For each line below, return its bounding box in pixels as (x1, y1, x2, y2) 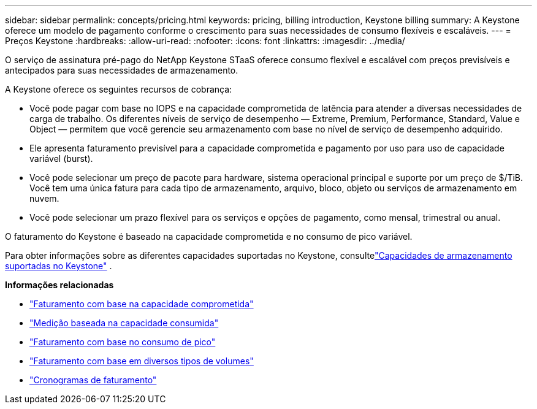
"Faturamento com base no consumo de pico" (29, 337, 216, 347)
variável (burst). (29, 153, 93, 164)
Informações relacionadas (5, 280, 114, 290)
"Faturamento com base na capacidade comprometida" (29, 299, 254, 309)
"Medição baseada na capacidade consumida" (29, 318, 219, 328)
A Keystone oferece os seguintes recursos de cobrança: (5, 84, 232, 94)
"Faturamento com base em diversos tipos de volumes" (29, 356, 254, 366)
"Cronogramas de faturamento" (29, 375, 157, 385)
